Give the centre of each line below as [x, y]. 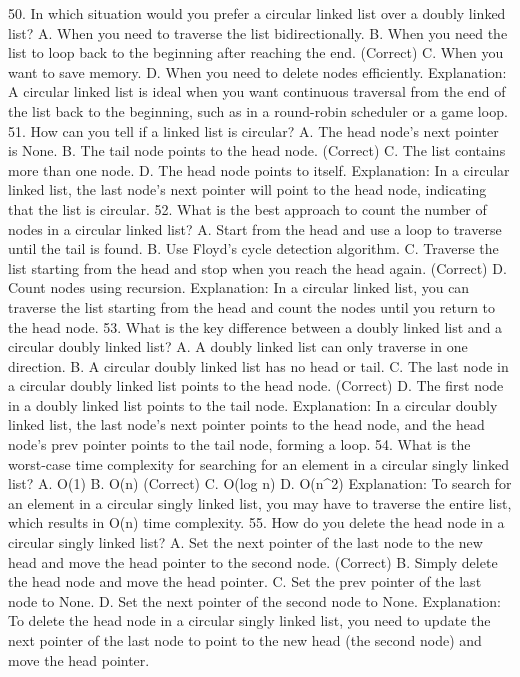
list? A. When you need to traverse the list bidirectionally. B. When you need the [258, 32]
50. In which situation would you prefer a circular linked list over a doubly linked [257, 13]
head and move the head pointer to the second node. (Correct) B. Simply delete [253, 561]
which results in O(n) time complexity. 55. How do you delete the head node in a [256, 522]
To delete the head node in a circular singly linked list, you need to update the [249, 620]
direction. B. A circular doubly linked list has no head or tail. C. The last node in [258, 365]
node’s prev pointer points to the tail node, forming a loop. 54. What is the [239, 444]
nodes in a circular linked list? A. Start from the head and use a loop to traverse [255, 228]
